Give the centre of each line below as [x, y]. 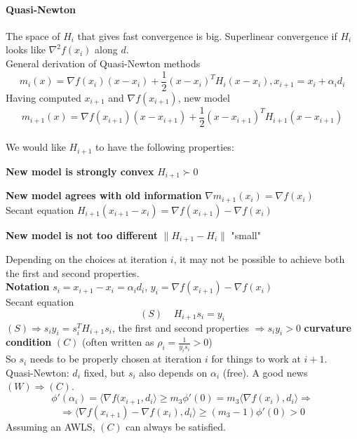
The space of [33, 35]
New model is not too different [82, 235]
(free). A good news [265, 372]
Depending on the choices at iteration [87, 259]
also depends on [173, 372]
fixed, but [105, 372]
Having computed [43, 97]
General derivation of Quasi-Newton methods [103, 63]
